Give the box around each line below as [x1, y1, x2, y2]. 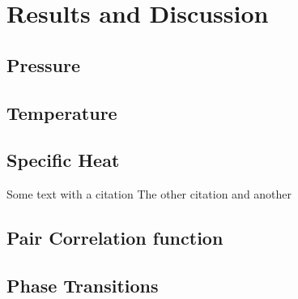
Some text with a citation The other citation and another [6, 186, 292, 203]
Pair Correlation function [6, 225, 223, 250]
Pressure [6, 52, 81, 77]
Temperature [6, 100, 117, 125]
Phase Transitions [6, 272, 159, 297]
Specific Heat [6, 147, 120, 173]
